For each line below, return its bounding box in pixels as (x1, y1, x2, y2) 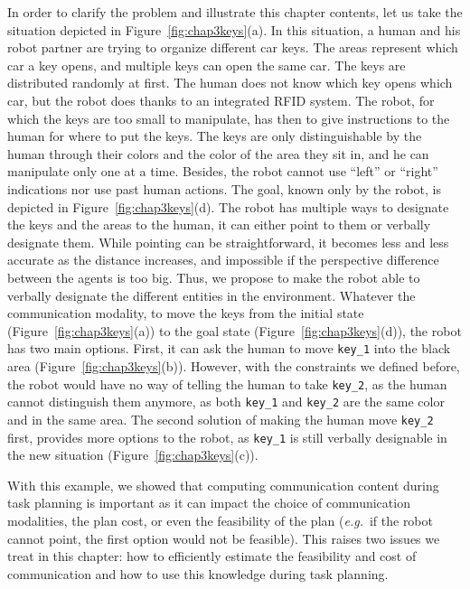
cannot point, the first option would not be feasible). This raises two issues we (7, 528, 440, 547)
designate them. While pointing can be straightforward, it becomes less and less (7, 232, 449, 251)
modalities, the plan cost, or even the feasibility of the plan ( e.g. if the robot (7, 510, 433, 529)
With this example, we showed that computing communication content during (7, 475, 439, 494)
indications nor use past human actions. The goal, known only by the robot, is (7, 179, 441, 198)
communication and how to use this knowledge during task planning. (7, 564, 389, 583)
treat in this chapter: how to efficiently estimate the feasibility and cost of (7, 547, 417, 566)
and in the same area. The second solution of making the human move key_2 (7, 409, 434, 428)
